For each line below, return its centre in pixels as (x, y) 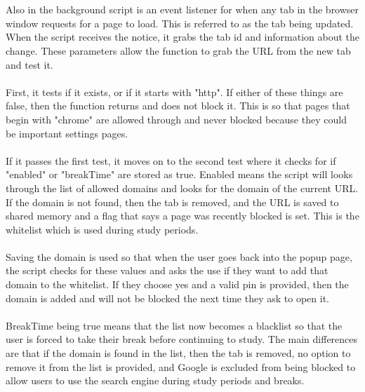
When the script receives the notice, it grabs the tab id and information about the (183, 37)
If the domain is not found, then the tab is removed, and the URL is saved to (172, 202)
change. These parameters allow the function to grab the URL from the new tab (178, 50)
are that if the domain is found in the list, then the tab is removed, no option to (178, 353)
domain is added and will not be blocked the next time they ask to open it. (167, 298)
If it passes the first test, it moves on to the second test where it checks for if (171, 160)
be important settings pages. (67, 133)
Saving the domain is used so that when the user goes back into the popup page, (179, 256)
